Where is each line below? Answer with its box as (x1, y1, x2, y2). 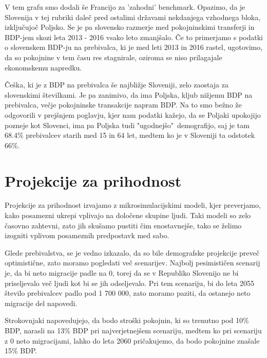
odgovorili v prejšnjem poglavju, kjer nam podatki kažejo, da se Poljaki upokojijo (5, 109, 261, 120)
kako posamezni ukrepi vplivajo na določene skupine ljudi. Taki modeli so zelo (5, 210, 251, 221)
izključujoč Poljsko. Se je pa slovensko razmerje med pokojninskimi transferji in (5, 22, 255, 32)
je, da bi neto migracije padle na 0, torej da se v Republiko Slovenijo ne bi (5, 267, 239, 278)
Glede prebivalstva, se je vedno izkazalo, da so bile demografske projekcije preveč (5, 247, 259, 258)
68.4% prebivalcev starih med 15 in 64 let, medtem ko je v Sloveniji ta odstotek (5, 130, 255, 140)
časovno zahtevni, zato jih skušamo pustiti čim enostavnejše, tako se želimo (5, 220, 242, 230)
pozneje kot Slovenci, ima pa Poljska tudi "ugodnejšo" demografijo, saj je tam (5, 119, 250, 130)
